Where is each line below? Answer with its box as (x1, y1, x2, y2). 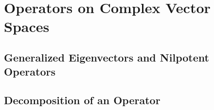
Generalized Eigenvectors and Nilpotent (4, 49, 209, 64)
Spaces (4, 16, 50, 36)
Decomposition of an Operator (4, 93, 160, 108)
